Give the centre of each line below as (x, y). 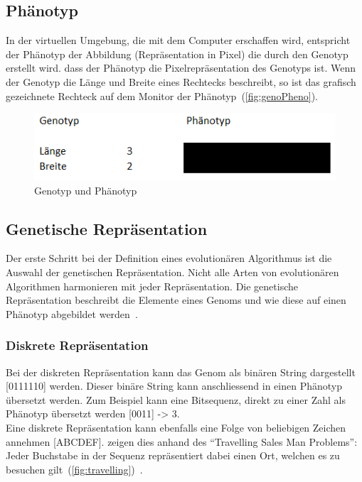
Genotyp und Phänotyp (86, 190)
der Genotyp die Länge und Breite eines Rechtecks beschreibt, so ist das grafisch (181, 81)
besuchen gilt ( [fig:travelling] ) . (74, 469)
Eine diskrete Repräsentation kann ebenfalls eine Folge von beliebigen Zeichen (176, 427)
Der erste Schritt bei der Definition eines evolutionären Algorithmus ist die (169, 258)
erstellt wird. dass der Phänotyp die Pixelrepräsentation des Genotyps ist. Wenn (181, 68)
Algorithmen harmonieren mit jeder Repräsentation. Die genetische (152, 286)
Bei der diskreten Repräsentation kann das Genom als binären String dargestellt (181, 372)
